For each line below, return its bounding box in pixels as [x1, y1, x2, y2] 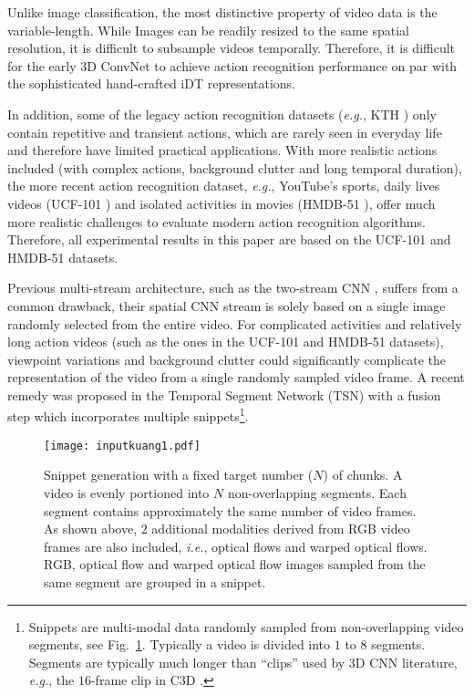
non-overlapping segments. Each [227, 482, 407, 502]
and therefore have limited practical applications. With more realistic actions [7, 140, 438, 160]
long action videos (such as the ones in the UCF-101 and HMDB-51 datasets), [7, 332, 444, 351]
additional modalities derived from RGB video [151, 519, 410, 538]
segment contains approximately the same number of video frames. [44, 501, 417, 520]
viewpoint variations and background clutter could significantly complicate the [7, 349, 446, 368]
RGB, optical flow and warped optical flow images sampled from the [44, 555, 426, 574]
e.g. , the [28, 670, 75, 690]
